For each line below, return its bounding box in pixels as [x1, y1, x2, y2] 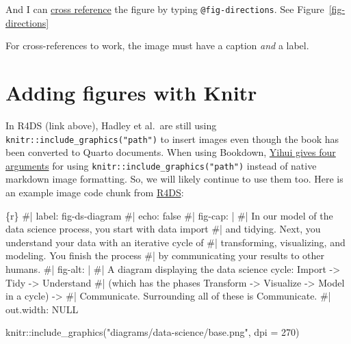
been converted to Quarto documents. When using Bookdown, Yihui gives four [5, 145, 336, 159]
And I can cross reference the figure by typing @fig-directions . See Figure [5, 2, 324, 16]
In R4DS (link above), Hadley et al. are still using [5, 118, 217, 132]
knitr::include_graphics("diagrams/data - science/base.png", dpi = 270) [5, 325, 300, 339]
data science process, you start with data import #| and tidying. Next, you [5, 222, 321, 236]
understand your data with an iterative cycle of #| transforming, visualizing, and [5, 235, 346, 249]
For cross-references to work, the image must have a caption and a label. [5, 38, 309, 53]
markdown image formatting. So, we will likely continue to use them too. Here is [5, 172, 343, 186]
